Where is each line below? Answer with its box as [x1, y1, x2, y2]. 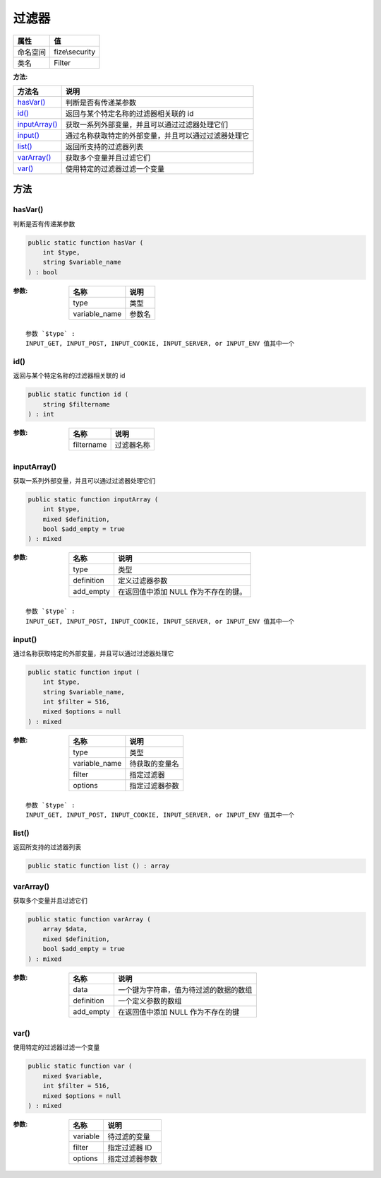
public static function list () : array [28, 862, 169, 870]
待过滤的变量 [107, 1131, 151, 1141]
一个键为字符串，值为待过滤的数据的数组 [117, 985, 253, 995]
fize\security [54, 47, 95, 57]
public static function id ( [28, 390, 129, 399]
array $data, [42, 925, 88, 933]
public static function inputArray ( [28, 495, 159, 503]
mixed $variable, [42, 1072, 103, 1080]
